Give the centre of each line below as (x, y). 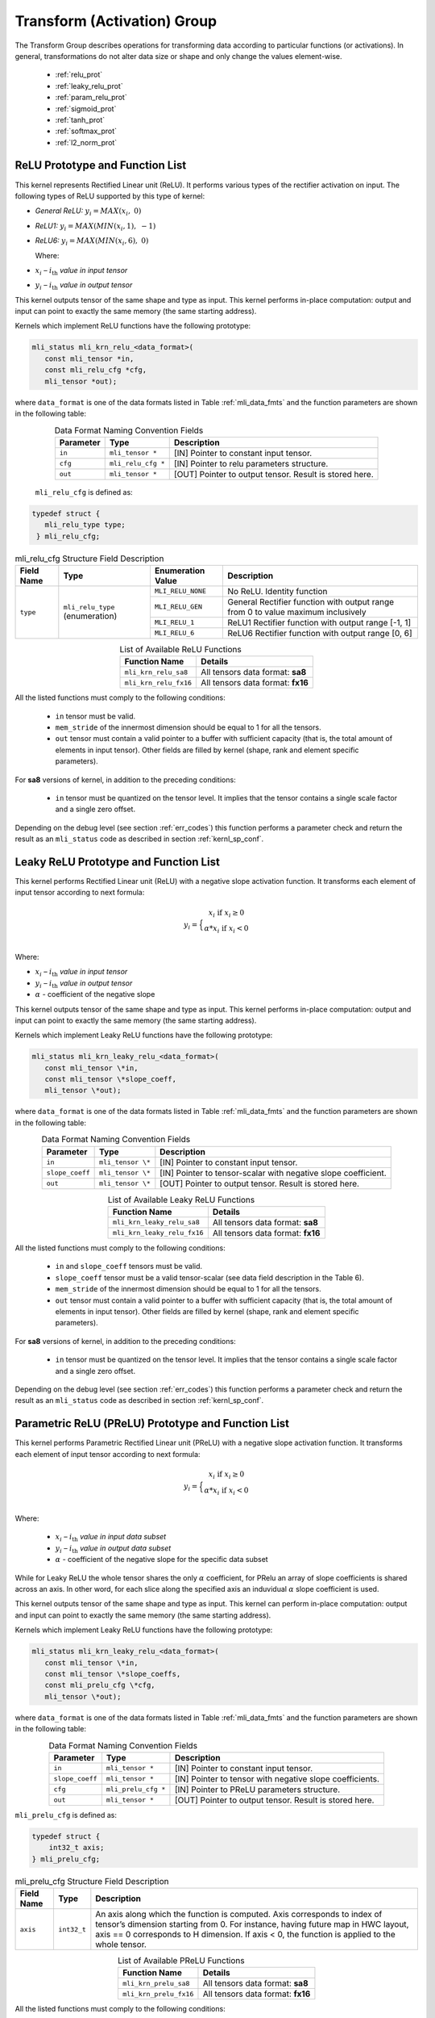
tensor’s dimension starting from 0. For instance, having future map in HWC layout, (252, 1924)
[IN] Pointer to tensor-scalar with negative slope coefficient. (273, 1173)
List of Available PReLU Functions (181, 1961)
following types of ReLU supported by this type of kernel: (110, 196)
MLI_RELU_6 (174, 633)
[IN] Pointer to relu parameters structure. (251, 463)
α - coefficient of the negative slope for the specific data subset (162, 1560)
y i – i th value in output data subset (113, 1549)
